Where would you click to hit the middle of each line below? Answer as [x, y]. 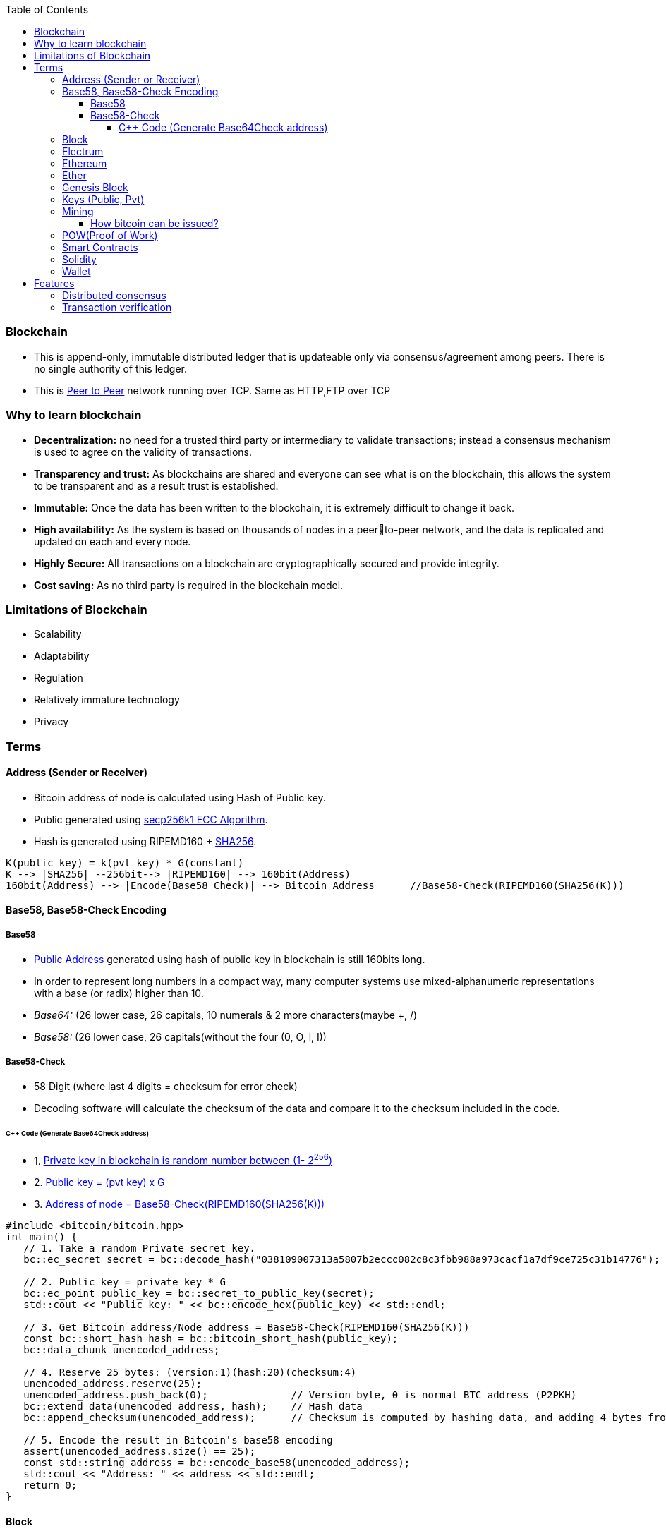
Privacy [51, 722]
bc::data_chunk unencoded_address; [122, 1350]
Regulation [59, 678]
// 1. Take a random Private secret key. [140, 1248]
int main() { [42, 1237]
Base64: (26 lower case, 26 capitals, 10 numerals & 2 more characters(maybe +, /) [226, 1015]
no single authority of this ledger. [110, 368]
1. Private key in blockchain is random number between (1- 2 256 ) [183, 1160]
